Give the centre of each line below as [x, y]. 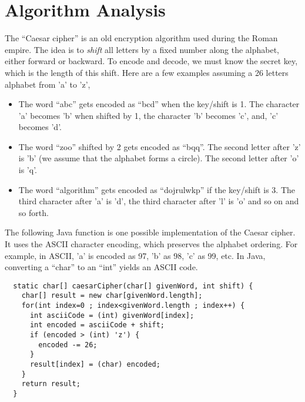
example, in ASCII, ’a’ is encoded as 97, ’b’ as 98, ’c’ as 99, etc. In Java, [135, 255]
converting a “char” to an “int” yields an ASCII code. [101, 267]
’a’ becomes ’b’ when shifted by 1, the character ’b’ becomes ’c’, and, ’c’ [148, 115]
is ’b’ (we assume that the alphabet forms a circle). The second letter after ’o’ [159, 158]
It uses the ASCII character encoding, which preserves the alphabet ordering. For [151, 244]
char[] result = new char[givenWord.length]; [112, 296]
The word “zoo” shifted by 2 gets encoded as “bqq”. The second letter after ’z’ [160, 146]
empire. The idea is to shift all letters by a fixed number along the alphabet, [142, 49]
